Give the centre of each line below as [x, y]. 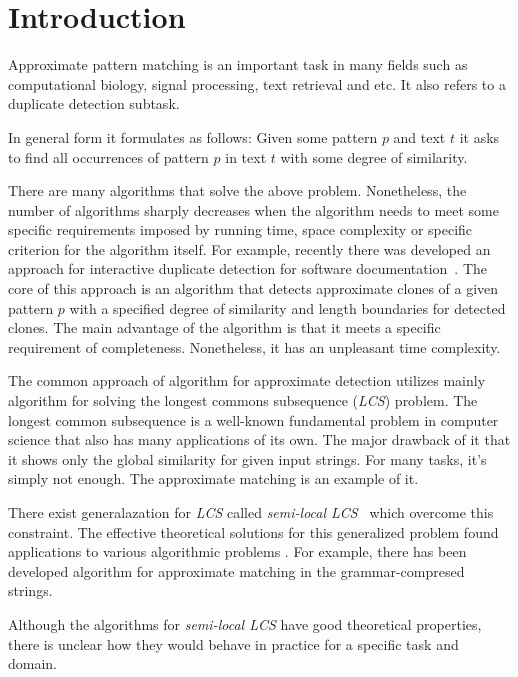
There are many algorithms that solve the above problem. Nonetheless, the [237, 190]
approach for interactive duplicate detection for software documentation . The [248, 268]
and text [419, 136]
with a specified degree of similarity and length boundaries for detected [287, 307]
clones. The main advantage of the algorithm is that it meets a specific [224, 327]
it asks [479, 136]
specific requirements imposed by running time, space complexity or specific [240, 229]
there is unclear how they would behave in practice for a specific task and [233, 643]
